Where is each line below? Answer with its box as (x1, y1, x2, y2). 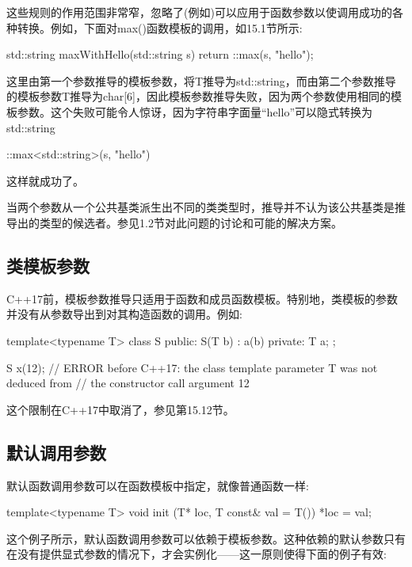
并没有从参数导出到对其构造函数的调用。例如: (6, 306, 242, 322)
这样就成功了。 (6, 172, 84, 188)
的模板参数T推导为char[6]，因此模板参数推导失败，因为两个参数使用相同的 (6, 88, 391, 105)
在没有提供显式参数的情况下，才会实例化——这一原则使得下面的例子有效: (6, 546, 387, 562)
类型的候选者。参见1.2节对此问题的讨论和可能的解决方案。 (39, 214, 342, 230)
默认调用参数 (6, 440, 106, 464)
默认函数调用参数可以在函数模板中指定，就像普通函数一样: (6, 477, 309, 493)
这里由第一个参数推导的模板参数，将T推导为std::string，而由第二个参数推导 (6, 72, 396, 89)
